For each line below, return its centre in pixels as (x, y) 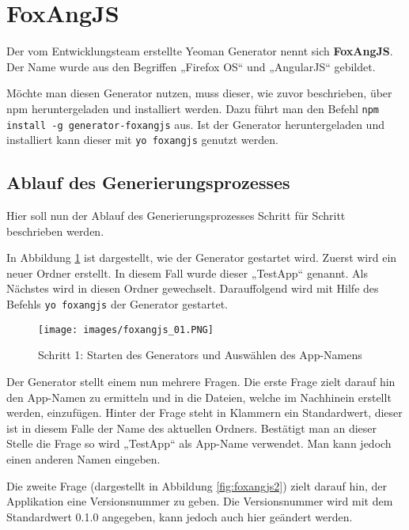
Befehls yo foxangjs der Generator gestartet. (117, 304)
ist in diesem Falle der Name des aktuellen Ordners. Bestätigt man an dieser (192, 428)
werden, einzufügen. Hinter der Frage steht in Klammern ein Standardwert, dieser (204, 413)
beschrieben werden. (55, 231)
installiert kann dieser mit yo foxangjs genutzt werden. (142, 140)
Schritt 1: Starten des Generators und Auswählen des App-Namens (200, 355)
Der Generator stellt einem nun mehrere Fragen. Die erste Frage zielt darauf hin (201, 381)
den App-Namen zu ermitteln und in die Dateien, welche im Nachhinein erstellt (199, 397)
